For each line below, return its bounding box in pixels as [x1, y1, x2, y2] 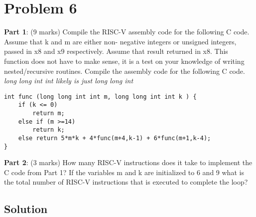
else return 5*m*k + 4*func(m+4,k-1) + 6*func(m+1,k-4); [18, 134, 211, 142]
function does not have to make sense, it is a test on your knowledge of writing [4, 55, 245, 66]
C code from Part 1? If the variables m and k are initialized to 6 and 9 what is [4, 167, 244, 177]
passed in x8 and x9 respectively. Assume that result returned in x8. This [4, 46, 228, 56]
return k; [32, 126, 65, 134]
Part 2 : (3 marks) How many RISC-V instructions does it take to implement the [4, 157, 253, 168]
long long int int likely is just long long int [4, 75, 133, 86]
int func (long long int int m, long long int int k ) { [4, 93, 197, 100]
